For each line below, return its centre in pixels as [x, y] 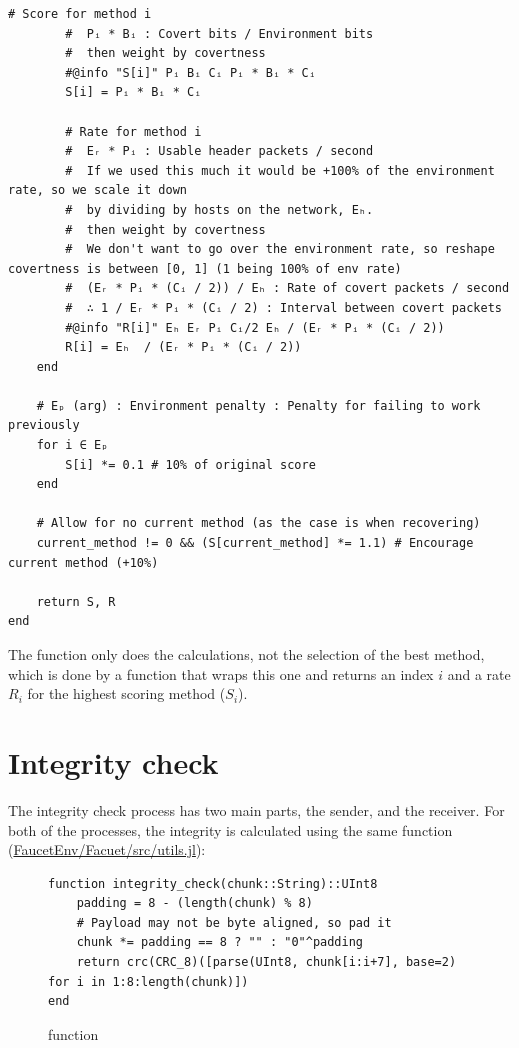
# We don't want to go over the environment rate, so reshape [280, 249]
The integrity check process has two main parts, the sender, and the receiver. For [256, 809]
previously [44, 425]
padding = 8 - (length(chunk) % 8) [194, 903]
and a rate [479, 673]
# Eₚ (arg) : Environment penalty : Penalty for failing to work [258, 405]
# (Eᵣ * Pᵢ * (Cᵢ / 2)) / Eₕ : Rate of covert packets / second [287, 288]
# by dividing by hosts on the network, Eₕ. [219, 209]
